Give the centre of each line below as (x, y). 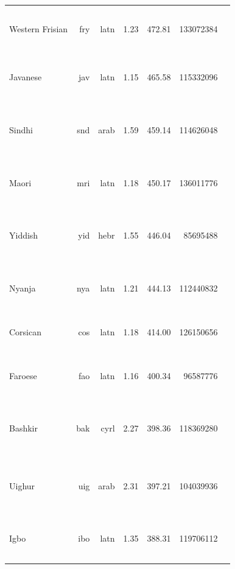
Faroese (23, 375)
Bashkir (23, 428)
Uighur (22, 485)
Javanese (26, 77)
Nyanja (23, 288)
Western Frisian (39, 28)
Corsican (26, 331)
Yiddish (24, 235)
